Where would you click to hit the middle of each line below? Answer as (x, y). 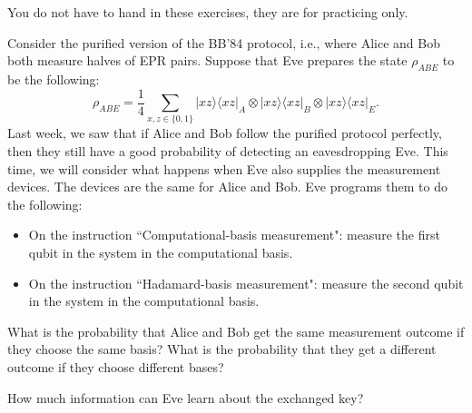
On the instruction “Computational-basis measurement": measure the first (234, 235)
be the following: (54, 79)
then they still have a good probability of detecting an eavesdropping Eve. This (228, 150)
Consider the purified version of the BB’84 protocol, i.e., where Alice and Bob (224, 42)
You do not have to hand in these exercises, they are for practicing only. (208, 12)
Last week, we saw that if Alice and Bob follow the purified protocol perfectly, (225, 133)
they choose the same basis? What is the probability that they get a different (222, 349)
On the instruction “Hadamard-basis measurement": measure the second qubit (246, 283)
